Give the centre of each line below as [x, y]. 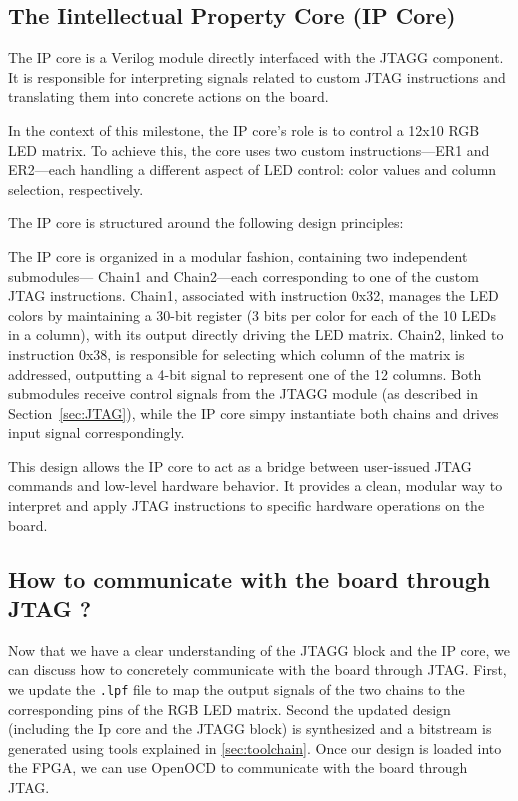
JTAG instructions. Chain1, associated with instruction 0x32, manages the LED [253, 295]
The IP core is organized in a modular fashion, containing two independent [238, 255]
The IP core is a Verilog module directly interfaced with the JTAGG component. [256, 57]
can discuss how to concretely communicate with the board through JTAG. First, [257, 669]
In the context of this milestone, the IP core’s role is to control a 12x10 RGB [244, 129]
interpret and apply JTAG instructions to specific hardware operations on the [246, 505]
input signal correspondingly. [96, 432]
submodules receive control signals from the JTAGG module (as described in [243, 393]
